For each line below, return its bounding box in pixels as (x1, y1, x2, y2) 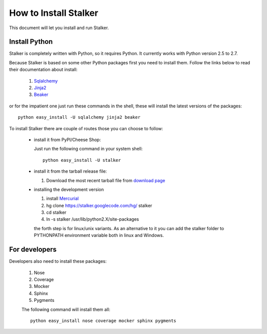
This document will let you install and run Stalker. (9, 25, 109, 31)
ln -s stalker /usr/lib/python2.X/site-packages (46, 216, 139, 222)
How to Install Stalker (9, 7, 98, 18)
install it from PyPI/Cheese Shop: (34, 137, 101, 143)
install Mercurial (46, 195, 79, 201)
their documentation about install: (9, 67, 78, 73)
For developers (9, 245, 57, 254)
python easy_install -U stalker (43, 157, 121, 163)
